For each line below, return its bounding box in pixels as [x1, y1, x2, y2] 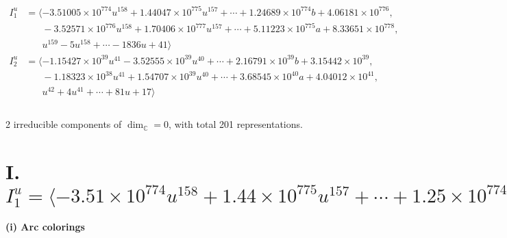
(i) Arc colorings [5, 220, 85, 234]
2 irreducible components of [5, 117, 122, 131]
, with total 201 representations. [169, 117, 303, 131]
